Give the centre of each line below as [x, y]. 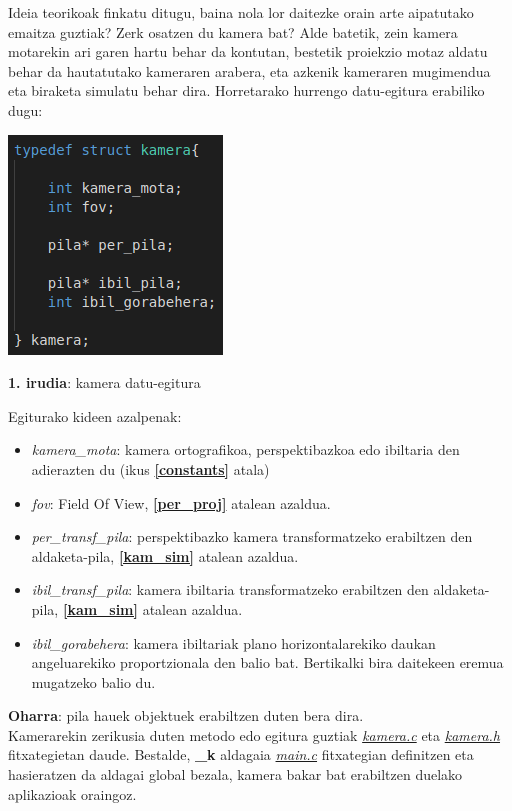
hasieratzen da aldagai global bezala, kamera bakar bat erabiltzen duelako [235, 774]
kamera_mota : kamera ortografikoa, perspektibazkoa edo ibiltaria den [245, 449]
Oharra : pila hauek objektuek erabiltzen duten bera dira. [186, 715]
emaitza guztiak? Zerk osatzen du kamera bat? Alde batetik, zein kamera [233, 31]
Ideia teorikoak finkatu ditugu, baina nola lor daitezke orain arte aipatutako [241, 12]
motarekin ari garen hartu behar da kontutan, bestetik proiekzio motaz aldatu [248, 51]
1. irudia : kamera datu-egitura [104, 382]
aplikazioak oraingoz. [72, 793]
